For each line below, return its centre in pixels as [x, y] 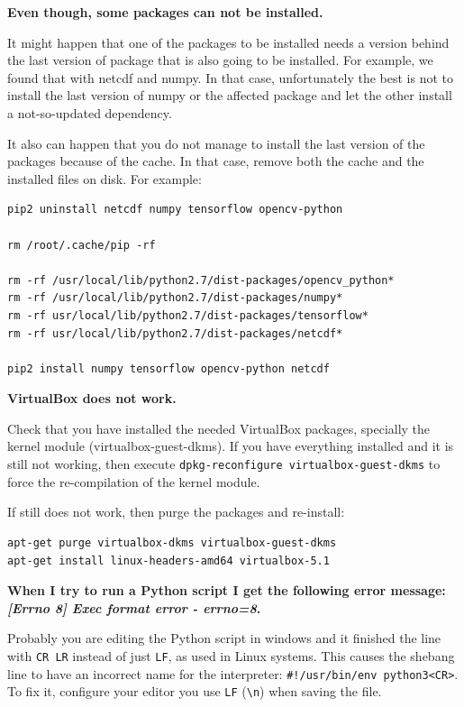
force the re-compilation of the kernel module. [134, 481]
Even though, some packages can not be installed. [165, 12]
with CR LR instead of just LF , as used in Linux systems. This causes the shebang [231, 655]
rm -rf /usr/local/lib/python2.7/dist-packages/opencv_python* [201, 280]
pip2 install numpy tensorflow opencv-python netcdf [168, 368]
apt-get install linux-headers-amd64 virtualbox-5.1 [168, 560]
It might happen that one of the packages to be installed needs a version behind [228, 42]
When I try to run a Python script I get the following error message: [227, 590]
